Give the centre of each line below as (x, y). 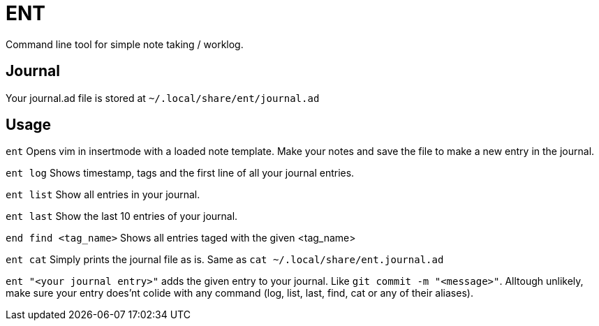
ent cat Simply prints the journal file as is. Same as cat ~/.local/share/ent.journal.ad (225, 260)
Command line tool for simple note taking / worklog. (125, 44)
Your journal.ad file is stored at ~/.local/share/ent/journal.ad (163, 98)
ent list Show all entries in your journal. (103, 195)
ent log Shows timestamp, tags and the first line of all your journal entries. (180, 173)
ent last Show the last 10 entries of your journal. (122, 216)
